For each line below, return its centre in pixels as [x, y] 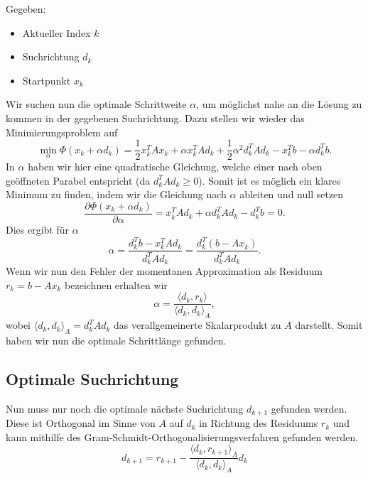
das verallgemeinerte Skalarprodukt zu [197, 325]
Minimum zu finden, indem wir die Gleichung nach [116, 194]
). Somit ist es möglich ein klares [270, 180]
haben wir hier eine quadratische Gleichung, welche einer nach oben [175, 167]
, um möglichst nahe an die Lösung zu [279, 104]
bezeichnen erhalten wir [116, 284]
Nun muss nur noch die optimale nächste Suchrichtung [125, 408]
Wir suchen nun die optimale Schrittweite [96, 104]
